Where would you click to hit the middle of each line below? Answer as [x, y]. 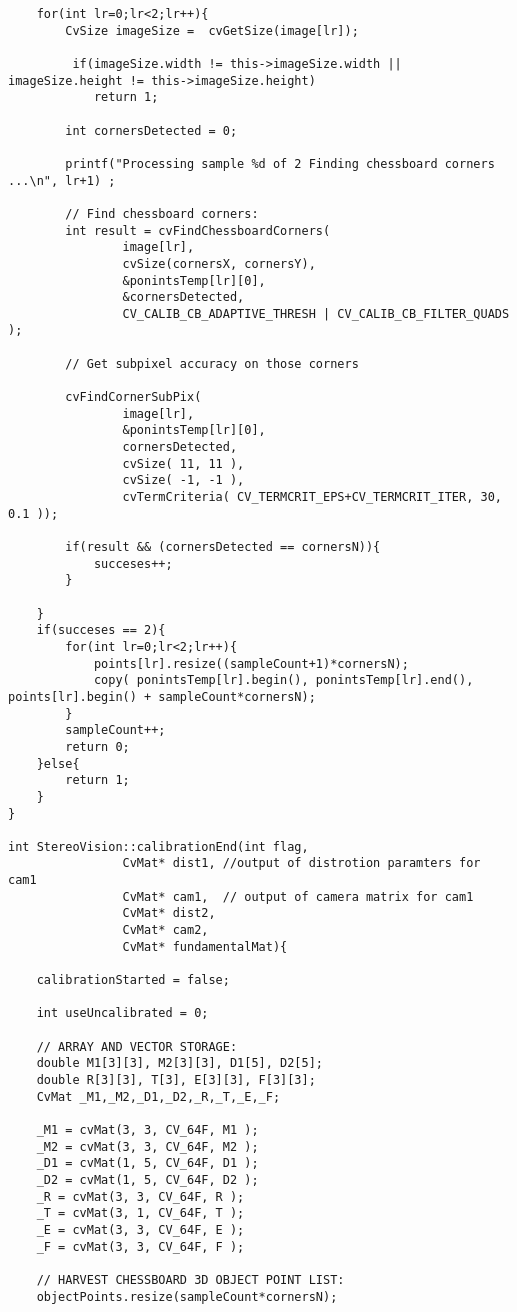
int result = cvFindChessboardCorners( [198, 230]
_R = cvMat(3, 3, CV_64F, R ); [140, 1196]
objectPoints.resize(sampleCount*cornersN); [187, 1296]
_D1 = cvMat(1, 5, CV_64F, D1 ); [147, 1163]
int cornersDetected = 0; [151, 130]
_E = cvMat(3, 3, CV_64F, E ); [140, 1229]
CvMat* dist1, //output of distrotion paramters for [301, 863]
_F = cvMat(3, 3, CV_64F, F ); [140, 1246]
